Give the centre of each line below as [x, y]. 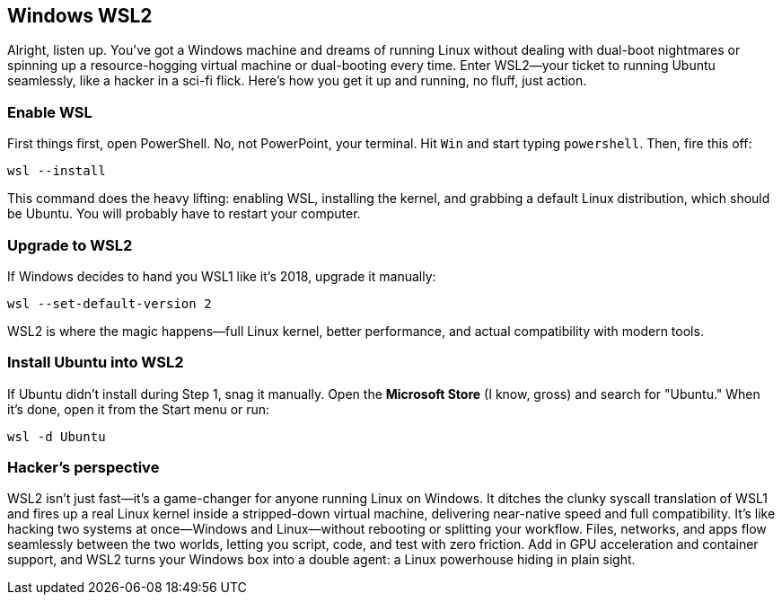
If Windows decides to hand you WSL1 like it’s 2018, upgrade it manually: [222, 276]
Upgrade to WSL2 [70, 245]
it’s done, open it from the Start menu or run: [139, 409]
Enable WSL [50, 112]
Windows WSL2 [80, 16]
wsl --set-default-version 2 [110, 303]
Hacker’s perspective [83, 468]
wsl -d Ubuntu [57, 436]
